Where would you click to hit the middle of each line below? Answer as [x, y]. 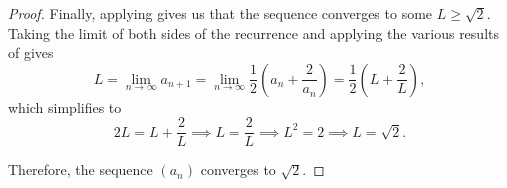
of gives [31, 52]
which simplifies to [65, 106]
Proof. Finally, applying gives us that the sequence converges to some [220, 13]
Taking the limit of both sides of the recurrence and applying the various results [253, 32]
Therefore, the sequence [80, 169]
